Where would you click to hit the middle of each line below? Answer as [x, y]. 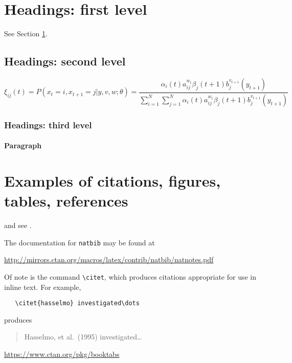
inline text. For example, [43, 287]
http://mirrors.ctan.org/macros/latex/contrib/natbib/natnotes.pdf [109, 259]
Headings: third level [48, 124]
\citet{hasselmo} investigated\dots [77, 303]
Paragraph [23, 145]
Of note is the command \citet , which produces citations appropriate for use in [130, 276]
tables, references [66, 201]
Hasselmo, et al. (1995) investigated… [83, 337]
